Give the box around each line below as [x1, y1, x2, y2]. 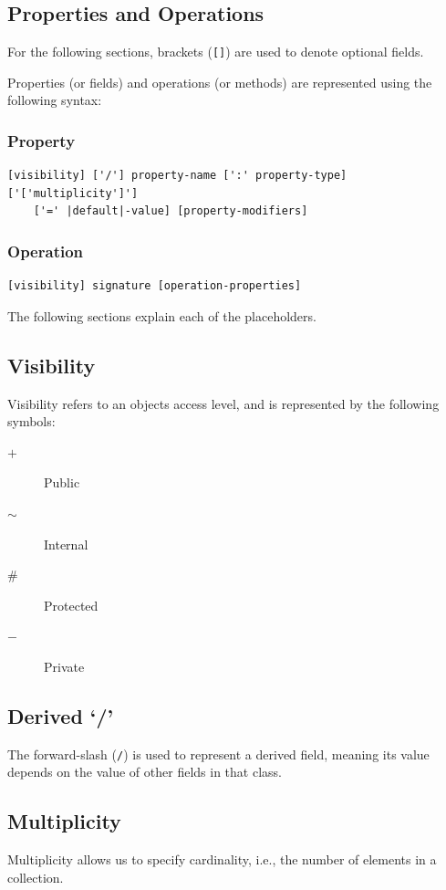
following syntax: [7, 90, 102, 110]
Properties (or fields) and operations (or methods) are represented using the [7, 72, 432, 91]
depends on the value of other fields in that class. [7, 762, 282, 781]
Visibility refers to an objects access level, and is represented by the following [7, 393, 440, 413]
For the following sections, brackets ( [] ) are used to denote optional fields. [7, 42, 424, 61]
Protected [44, 595, 99, 614]
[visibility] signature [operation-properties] [7, 279, 302, 293]
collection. [7, 867, 64, 886]
